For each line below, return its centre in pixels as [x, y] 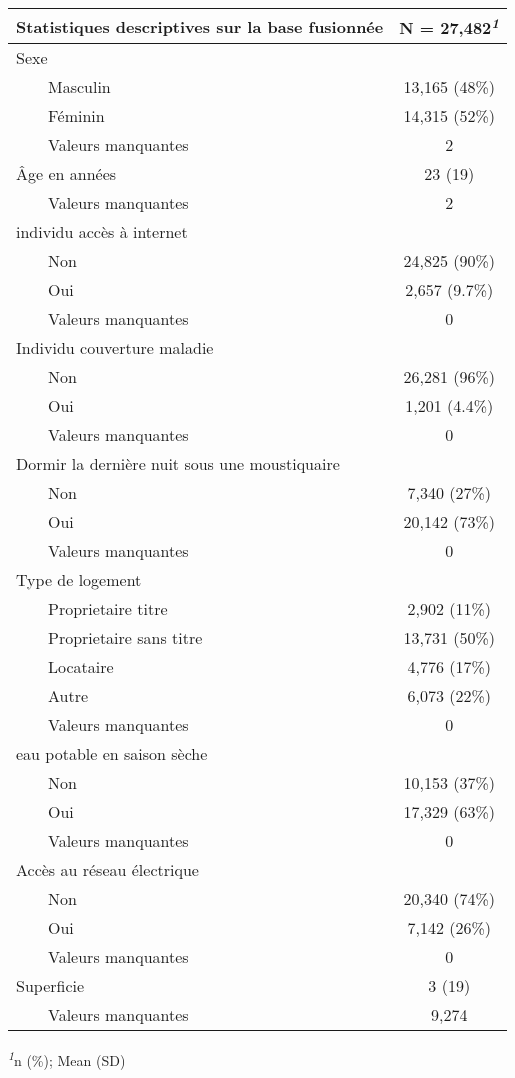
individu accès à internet [102, 232]
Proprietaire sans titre [125, 638]
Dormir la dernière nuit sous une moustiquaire [178, 464]
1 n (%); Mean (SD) [67, 1058]
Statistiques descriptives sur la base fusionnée [200, 26]
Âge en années [66, 174]
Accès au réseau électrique [107, 870]
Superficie [50, 986]
